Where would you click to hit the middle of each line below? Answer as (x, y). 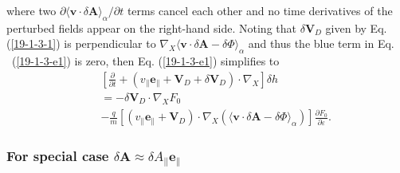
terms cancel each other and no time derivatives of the (260, 10)
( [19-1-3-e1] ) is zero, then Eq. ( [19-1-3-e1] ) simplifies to (145, 61)
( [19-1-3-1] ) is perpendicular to (81, 43)
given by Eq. (356, 28)
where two (31, 10)
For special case (58, 156)
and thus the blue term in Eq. (321, 43)
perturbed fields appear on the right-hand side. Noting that (151, 28)
